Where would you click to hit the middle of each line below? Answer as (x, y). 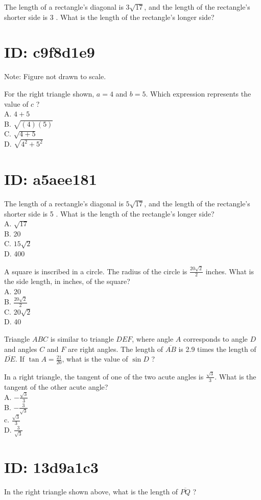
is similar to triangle (82, 339)
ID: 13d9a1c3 (51, 467)
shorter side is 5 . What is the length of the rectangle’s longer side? (109, 213)
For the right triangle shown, (49, 93)
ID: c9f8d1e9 (50, 52)
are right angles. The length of (115, 349)
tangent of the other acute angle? (56, 386)
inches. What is (230, 271)
